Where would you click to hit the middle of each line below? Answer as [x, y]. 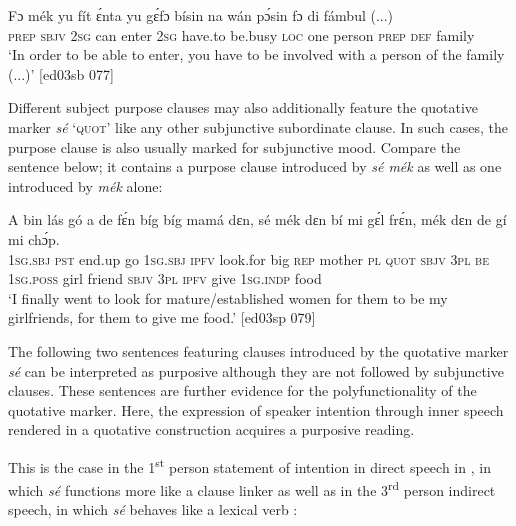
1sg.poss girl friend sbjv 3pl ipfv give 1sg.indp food [165, 278]
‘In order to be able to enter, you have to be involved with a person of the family [256, 54]
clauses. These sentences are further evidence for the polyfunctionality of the [242, 390]
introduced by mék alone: [85, 185]
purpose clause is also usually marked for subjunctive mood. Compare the [234, 146]
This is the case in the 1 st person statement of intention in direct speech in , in [249, 465]
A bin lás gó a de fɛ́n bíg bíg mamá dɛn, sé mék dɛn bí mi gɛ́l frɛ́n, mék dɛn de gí [257, 219]
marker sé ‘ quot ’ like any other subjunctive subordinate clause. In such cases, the [258, 126]
